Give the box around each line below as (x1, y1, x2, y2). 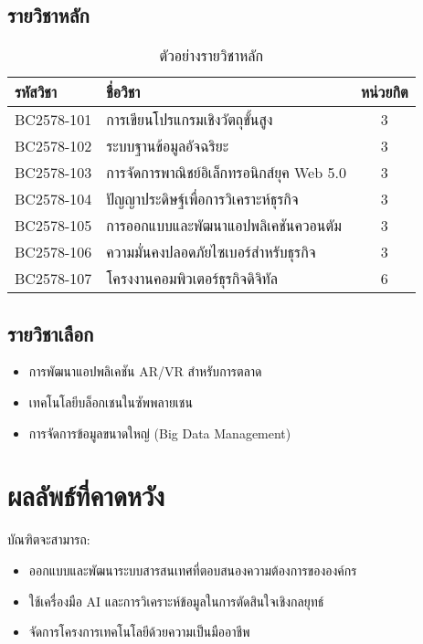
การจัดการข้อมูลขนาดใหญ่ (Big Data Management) (28, 423, 291, 442)
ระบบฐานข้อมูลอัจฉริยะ (106, 135, 229, 157)
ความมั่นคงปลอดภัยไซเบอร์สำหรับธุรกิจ (106, 241, 316, 263)
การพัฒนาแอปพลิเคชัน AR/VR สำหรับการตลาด (28, 362, 262, 381)
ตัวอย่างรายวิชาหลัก (159, 45, 264, 67)
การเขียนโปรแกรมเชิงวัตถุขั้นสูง (106, 109, 273, 131)
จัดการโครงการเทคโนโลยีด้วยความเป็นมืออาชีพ (28, 622, 250, 641)
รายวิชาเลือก (7, 319, 94, 347)
